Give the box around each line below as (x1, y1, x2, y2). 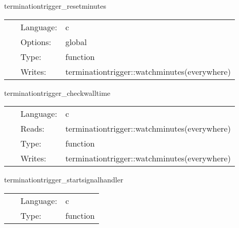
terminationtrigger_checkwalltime (4, 87, 111, 98)
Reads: (21, 122, 45, 135)
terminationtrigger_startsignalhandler (4, 174, 124, 185)
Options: (21, 35, 51, 48)
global (65, 35, 87, 48)
